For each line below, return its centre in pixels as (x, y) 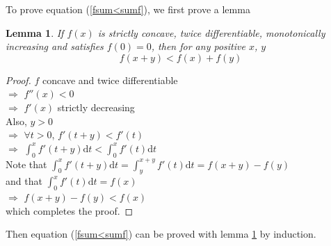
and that (24, 181)
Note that (26, 164)
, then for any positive (198, 46)
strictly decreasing (96, 107)
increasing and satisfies (55, 46)
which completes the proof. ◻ (70, 210)
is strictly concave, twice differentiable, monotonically (211, 32)
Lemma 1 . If (35, 32)
